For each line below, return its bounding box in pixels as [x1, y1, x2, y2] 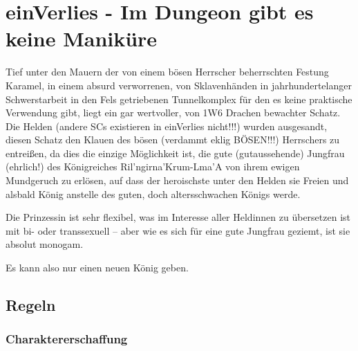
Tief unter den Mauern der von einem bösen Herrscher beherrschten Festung [6, 64, 329, 79]
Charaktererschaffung [6, 330, 128, 348]
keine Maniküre [6, 24, 158, 53]
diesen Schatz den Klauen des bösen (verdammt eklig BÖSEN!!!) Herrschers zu [6, 132, 340, 147]
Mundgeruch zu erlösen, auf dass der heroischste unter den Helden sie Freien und [6, 173, 349, 188]
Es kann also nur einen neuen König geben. [6, 260, 189, 275]
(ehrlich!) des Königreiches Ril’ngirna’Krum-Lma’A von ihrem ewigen [6, 159, 300, 174]
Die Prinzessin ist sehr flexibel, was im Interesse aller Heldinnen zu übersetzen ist [6, 210, 350, 224]
